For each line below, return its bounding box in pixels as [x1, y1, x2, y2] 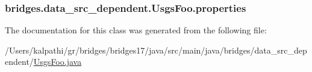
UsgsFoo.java [33, 55, 82, 68]
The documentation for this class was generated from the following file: [5, 24, 267, 36]
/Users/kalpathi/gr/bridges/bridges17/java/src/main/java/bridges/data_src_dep [5, 43, 307, 56]
